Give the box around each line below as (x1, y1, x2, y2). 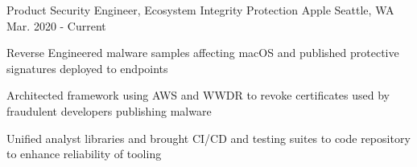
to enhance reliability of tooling (6, 145, 162, 162)
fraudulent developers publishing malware (6, 102, 212, 119)
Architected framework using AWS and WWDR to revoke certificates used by (6, 87, 390, 104)
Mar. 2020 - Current (6, 17, 106, 34)
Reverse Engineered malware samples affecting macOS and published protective (6, 44, 399, 61)
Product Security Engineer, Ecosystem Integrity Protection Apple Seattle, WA (6, 2, 394, 18)
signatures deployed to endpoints (6, 59, 168, 76)
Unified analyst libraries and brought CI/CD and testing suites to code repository (6, 129, 411, 146)
